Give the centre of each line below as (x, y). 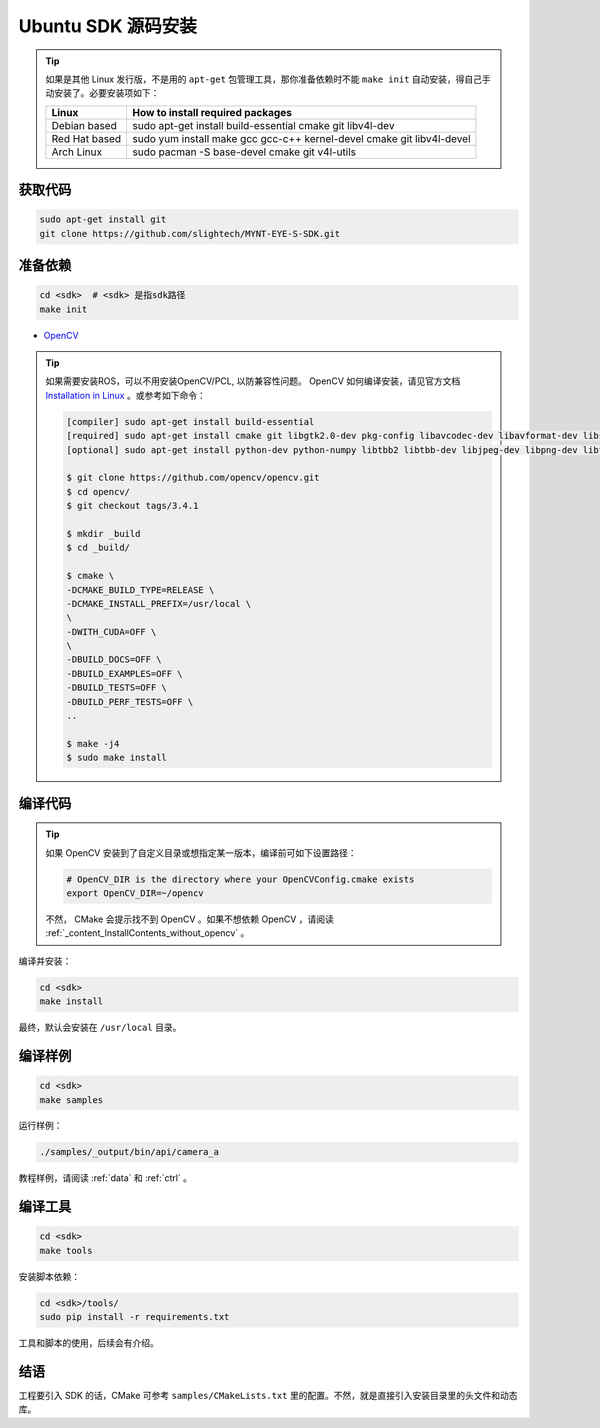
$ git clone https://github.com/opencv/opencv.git (193, 478)
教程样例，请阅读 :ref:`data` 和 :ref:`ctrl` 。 (105, 1178)
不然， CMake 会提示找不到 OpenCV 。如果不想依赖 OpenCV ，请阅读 (190, 919)
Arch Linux (77, 152)
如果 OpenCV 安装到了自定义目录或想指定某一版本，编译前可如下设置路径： (201, 852)
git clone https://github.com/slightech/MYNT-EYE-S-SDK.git (190, 233)
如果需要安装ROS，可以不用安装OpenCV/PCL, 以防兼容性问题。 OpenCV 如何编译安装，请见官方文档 (253, 381)
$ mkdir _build (103, 533)
